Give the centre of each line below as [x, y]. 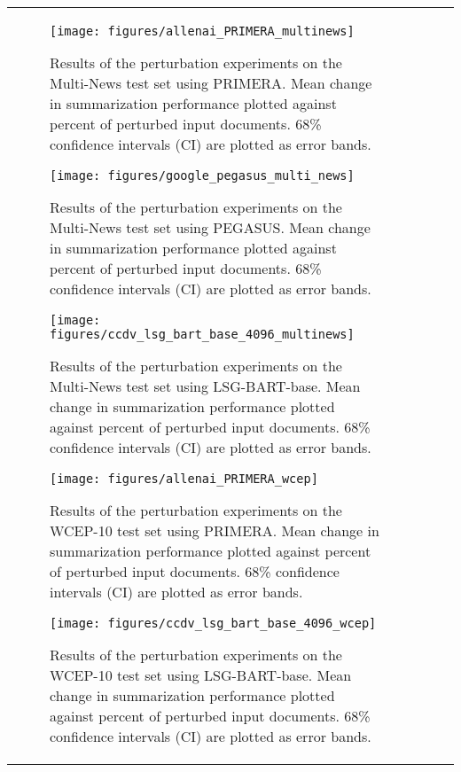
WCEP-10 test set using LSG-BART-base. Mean [201, 675]
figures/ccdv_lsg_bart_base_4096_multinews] [202, 334]
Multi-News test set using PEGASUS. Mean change [210, 227]
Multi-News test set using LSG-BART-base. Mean [205, 386]
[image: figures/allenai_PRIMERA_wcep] [184, 479]
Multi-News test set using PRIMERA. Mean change [211, 83]
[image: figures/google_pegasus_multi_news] [202, 175]
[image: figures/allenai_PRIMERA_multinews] [202, 31]
